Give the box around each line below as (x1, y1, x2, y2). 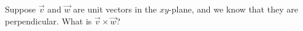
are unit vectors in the (73, 3, 157, 15)
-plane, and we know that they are (169, 3, 298, 15)
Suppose (5, 3, 36, 15)
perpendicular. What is (5, 14, 92, 27)
